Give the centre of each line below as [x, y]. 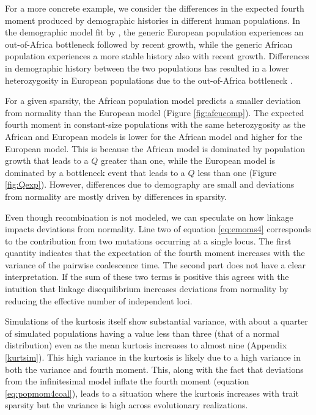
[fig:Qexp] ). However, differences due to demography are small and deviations [150, 184]
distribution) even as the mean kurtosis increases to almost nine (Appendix [146, 345]
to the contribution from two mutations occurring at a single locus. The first [148, 241]
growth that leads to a [47, 160]
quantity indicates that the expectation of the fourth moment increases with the [155, 253]
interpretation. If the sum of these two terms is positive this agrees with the [147, 277]
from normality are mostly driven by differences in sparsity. [116, 196]
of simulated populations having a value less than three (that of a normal [142, 333]
